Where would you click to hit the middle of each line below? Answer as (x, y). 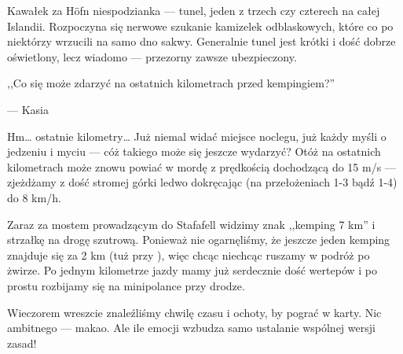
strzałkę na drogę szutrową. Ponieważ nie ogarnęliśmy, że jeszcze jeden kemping (199, 240)
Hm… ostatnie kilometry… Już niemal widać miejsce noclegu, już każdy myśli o (197, 136)
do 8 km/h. (34, 197)
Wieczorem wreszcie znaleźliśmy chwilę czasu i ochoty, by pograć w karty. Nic (194, 312)
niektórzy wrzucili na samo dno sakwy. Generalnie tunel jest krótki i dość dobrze (201, 41)
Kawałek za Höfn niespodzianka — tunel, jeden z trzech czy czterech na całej (194, 10)
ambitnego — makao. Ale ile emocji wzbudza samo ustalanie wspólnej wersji (191, 328)
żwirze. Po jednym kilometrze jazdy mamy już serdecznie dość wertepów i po (192, 270)
